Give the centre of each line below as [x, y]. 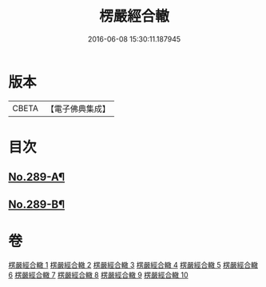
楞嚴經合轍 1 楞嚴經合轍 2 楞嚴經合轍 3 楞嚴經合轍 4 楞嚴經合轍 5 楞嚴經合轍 [133, 265]
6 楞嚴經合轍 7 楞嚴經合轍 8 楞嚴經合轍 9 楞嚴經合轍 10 [99, 275]
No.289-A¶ [37, 177]
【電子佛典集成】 [78, 109]
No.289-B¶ [37, 204]
